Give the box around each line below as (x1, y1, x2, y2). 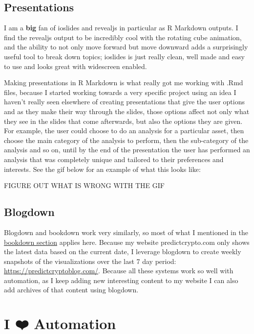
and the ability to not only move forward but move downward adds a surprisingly (4, 42, 248, 52)
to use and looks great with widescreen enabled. (4, 61, 147, 71)
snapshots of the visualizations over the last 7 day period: (4, 256, 176, 266)
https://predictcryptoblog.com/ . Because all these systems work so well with (4, 265, 233, 276)
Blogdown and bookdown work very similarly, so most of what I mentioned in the (4, 227, 248, 237)
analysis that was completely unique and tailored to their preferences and (4, 154, 224, 164)
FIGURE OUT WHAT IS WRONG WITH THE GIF (4, 180, 165, 191)
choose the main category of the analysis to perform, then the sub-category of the (4, 135, 249, 145)
